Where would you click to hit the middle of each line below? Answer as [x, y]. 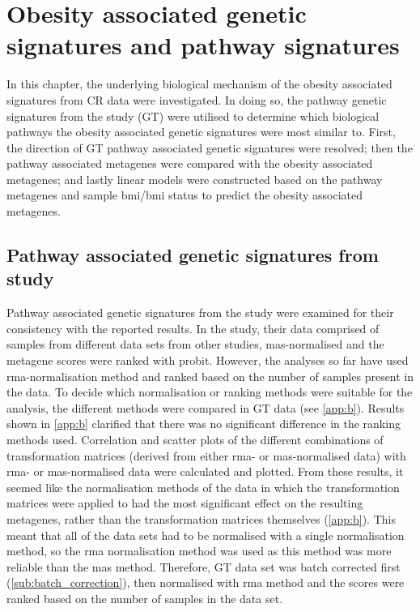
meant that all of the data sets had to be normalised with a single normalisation [206, 535]
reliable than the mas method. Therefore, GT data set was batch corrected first [204, 566]
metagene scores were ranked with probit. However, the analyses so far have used [208, 360]
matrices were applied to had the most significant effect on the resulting [185, 503]
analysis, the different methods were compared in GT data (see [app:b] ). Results [206, 407]
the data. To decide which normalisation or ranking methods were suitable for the [210, 392]
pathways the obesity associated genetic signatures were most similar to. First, [201, 132]
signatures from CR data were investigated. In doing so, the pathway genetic [197, 99]
